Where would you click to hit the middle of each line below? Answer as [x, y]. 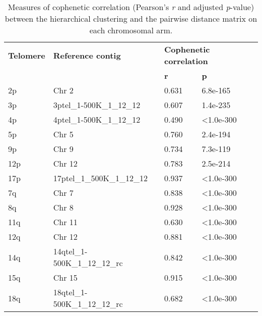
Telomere [27, 55]
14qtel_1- [70, 251]
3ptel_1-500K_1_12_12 [97, 105]
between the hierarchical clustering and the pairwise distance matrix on [131, 18]
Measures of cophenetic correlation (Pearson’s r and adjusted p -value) [131, 7]
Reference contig [87, 55]
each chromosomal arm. [131, 30]
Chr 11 [65, 222]
